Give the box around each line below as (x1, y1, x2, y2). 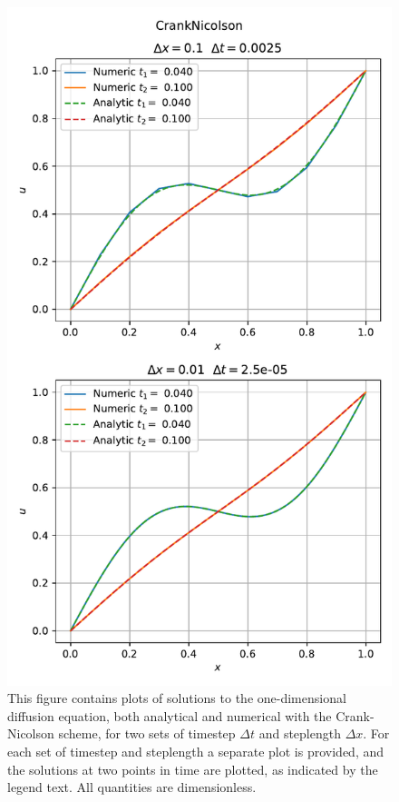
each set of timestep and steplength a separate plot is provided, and (7, 741, 384, 760)
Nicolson (7, 724, 54, 743)
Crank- (336, 706, 375, 725)
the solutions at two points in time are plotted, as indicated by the (7, 759, 378, 778)
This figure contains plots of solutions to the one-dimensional (7, 688, 346, 708)
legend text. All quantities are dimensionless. (7, 777, 257, 797)
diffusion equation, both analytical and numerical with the (7, 706, 332, 725)
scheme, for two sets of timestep (58, 724, 236, 743)
